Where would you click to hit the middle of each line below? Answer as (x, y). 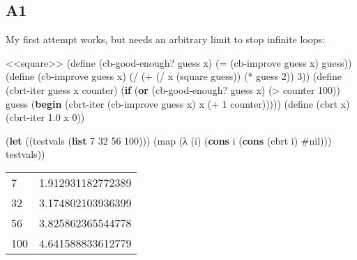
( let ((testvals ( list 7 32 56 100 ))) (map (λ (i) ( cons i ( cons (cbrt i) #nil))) (169, 140)
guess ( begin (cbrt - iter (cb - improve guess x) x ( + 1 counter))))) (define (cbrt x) (178, 103)
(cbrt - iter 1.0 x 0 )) (45, 117)
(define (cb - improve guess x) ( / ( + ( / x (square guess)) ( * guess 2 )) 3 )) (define (174, 76)
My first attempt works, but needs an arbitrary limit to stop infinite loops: (165, 39)
